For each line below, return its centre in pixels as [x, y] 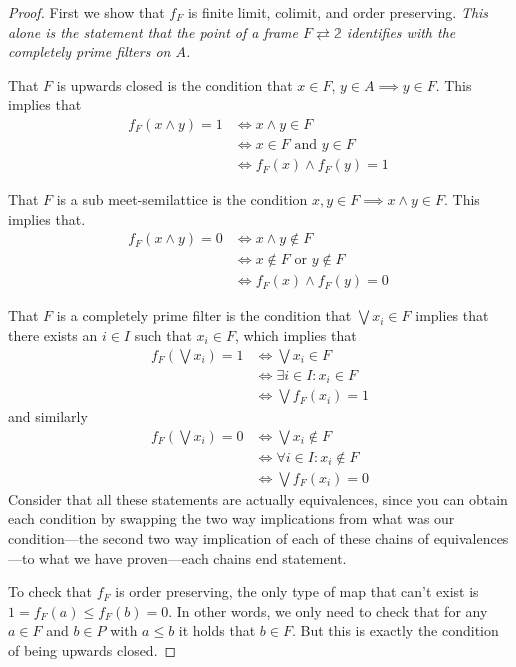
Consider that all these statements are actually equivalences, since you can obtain [258, 498]
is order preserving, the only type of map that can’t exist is [297, 591]
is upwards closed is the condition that [174, 84]
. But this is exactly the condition [395, 630]
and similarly [48, 416]
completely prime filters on [89, 51]
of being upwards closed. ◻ [92, 649]
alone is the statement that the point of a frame [153, 31]
